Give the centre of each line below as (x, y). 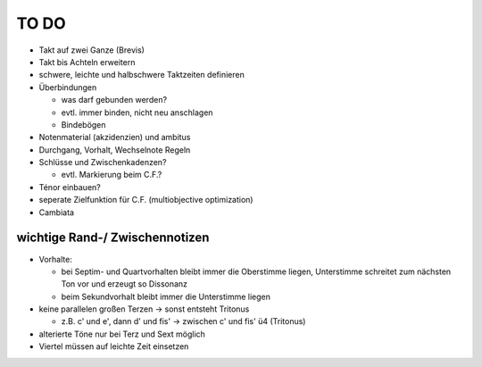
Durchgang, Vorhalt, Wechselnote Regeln (115, 150)
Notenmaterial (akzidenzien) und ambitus (115, 138)
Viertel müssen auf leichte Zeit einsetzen (114, 346)
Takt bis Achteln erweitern (87, 62)
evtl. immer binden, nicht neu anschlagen (137, 113)
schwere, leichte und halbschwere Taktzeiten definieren (141, 75)
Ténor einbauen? (70, 187)
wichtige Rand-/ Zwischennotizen (113, 238)
